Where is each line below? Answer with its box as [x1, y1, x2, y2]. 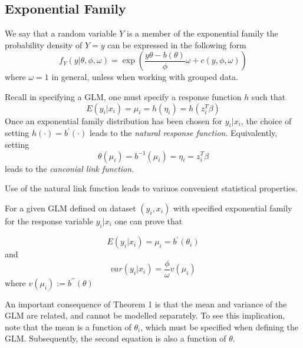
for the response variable [5, 214, 93, 227]
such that [251, 90, 286, 102]
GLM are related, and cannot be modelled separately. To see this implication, [5, 309, 285, 322]
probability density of [5, 38, 83, 51]
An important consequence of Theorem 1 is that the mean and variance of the [5, 297, 287, 310]
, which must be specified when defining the [140, 320, 298, 333]
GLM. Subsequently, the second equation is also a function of [5, 332, 226, 344]
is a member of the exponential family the [127, 27, 278, 39]
